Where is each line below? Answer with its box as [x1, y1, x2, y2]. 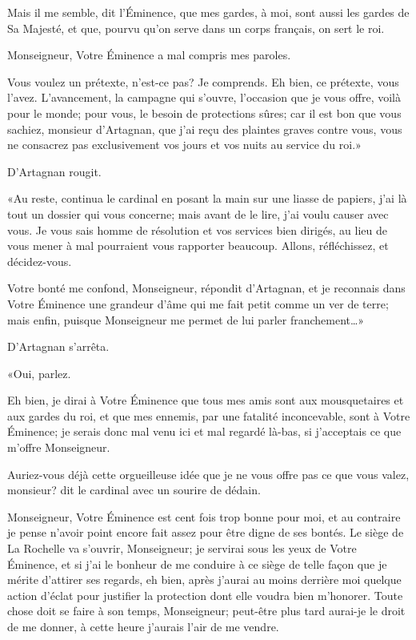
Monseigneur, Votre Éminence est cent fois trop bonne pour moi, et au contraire [7, 508, 401, 525]
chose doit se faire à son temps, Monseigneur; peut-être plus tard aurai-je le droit [7, 602, 406, 619]
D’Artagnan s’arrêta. [7, 338, 110, 355]
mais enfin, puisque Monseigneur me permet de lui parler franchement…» [7, 311, 365, 328]
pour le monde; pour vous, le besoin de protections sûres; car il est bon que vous [7, 104, 402, 121]
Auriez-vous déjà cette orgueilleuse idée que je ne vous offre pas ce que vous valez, [7, 465, 410, 482]
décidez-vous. [7, 252, 72, 269]
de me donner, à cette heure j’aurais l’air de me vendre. [7, 618, 279, 634]
